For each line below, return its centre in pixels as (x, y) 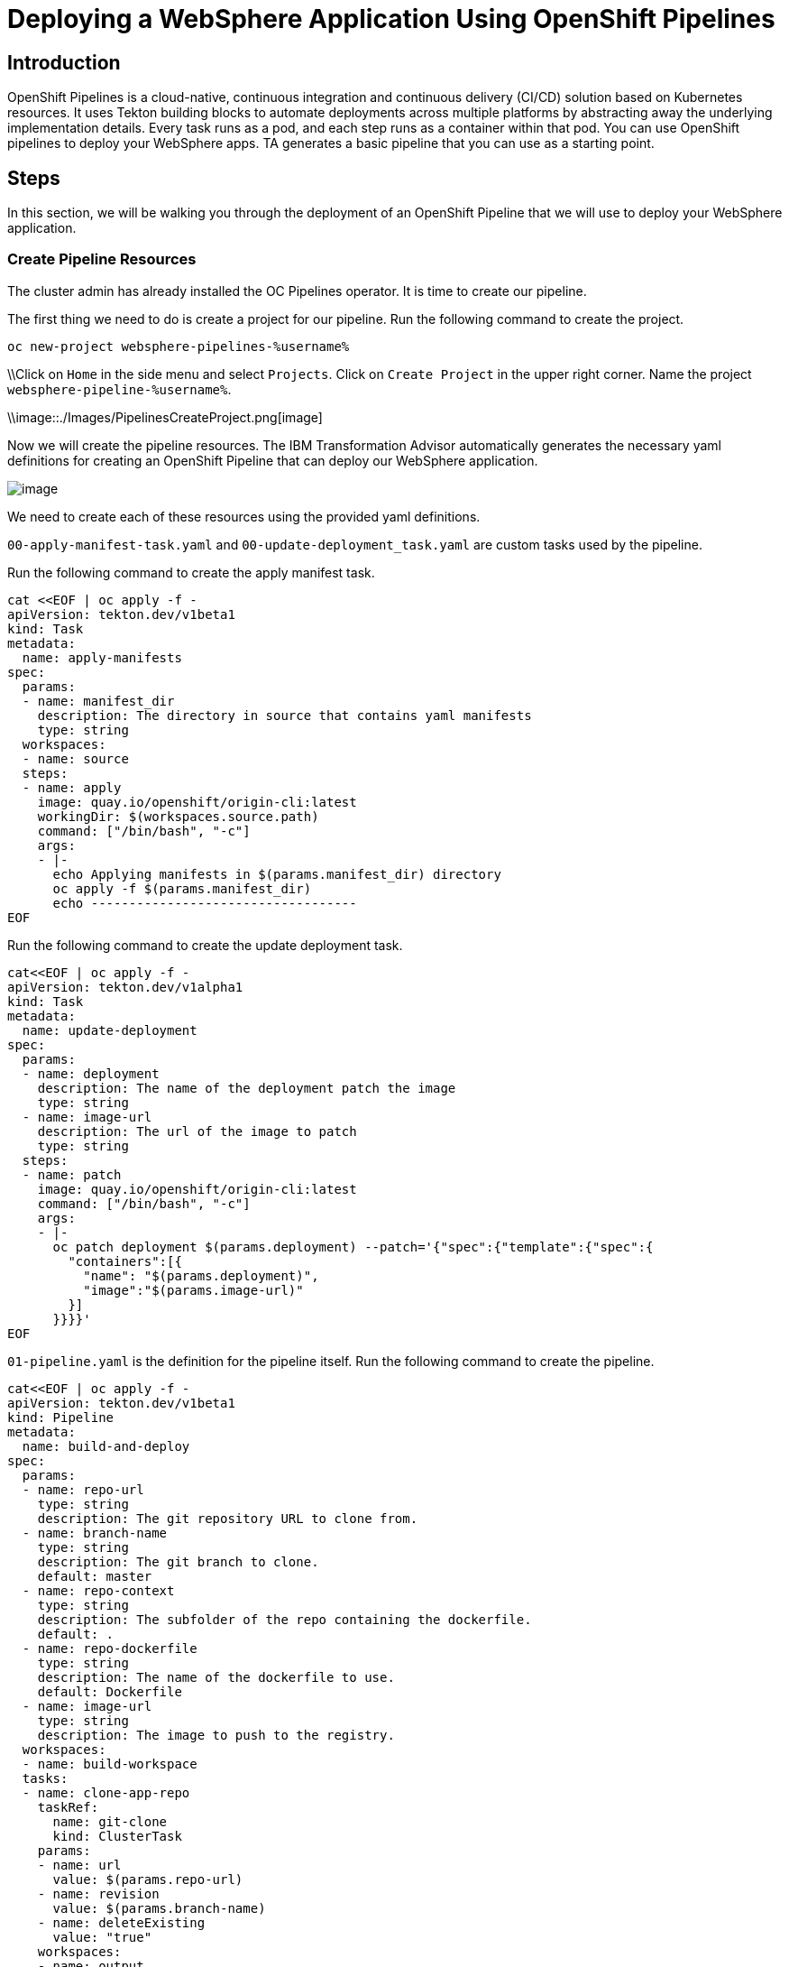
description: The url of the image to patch (197, 1131)
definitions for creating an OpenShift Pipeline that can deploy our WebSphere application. (273, 460)
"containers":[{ (125, 1261)
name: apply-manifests (102, 657)
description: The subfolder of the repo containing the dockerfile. (284, 1619)
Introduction (64, 62)
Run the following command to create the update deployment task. (205, 945)
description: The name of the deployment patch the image (247, 1088)
